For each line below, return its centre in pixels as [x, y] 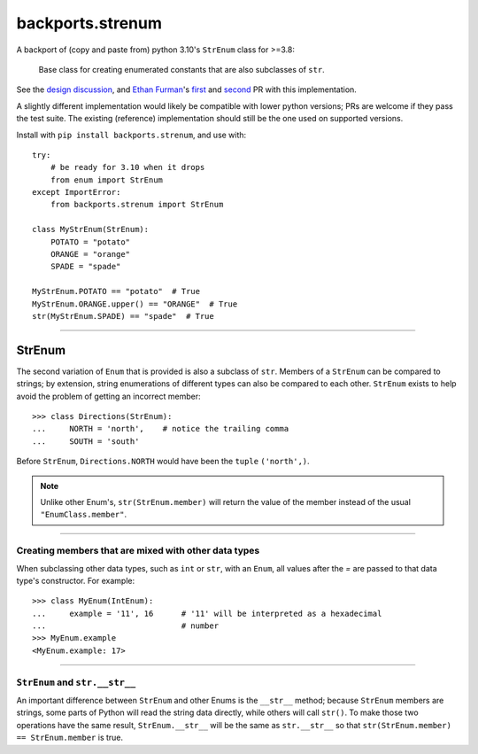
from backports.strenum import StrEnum [137, 205]
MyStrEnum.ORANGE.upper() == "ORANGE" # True [135, 304]
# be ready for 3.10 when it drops [127, 167]
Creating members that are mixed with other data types [138, 551]
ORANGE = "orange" [90, 254]
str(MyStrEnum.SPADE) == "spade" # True [123, 316]
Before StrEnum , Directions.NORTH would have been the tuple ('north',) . [163, 462]
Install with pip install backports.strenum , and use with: [131, 135]
